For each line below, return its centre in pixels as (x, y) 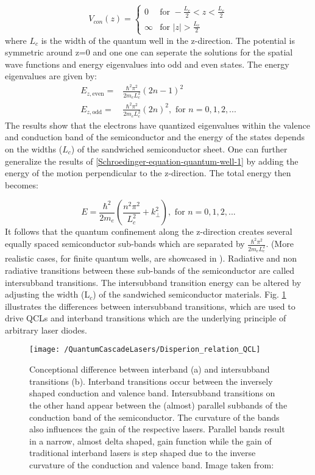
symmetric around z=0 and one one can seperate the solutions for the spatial (149, 52)
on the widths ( (34, 149)
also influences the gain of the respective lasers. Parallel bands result (157, 429)
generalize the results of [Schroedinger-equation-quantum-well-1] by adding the (152, 161)
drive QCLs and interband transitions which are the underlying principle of (146, 318)
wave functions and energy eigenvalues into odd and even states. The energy (147, 64)
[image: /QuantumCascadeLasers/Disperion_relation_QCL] (145, 350)
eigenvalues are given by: (51, 76)
